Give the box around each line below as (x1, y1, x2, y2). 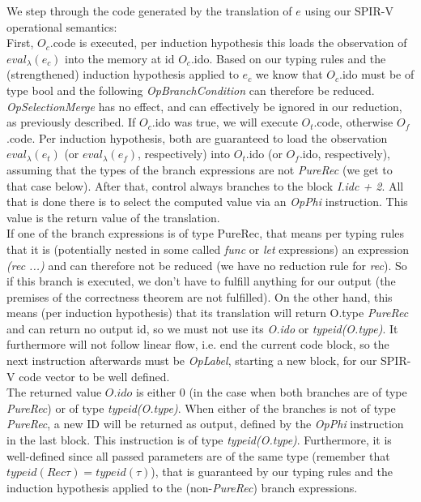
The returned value (6, 384, 102, 401)
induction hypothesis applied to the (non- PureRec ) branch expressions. (6, 478, 358, 496)
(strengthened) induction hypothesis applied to (6, 66, 239, 83)
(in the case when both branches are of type (189, 384, 407, 401)
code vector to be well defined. (19, 367, 170, 384)
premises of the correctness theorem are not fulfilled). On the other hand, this (6, 288, 393, 305)
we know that (255, 66, 323, 83)
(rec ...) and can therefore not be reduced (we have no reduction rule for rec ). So (6, 256, 407, 273)
